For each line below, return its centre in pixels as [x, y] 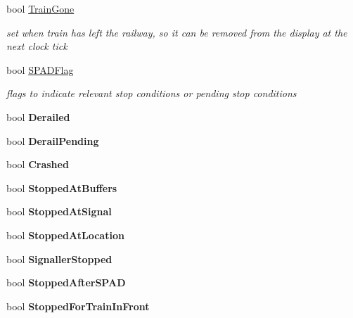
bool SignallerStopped [59, 259]
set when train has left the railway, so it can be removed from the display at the [177, 32]
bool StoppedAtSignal [59, 211]
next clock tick [37, 46]
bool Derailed [38, 116]
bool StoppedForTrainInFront [78, 306]
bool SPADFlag [40, 69]
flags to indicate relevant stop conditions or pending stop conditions [152, 93]
